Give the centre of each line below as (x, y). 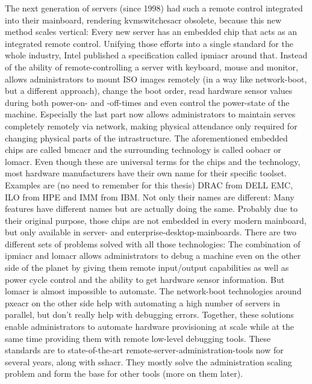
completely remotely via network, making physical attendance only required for (151, 125)
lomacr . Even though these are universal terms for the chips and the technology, (153, 161)
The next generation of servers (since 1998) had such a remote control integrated (154, 8)
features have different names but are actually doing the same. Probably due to (151, 209)
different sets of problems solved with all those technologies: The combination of (153, 243)
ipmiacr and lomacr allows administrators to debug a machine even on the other (153, 255)
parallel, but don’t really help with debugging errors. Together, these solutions (149, 314)
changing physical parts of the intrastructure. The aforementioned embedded (146, 138)
